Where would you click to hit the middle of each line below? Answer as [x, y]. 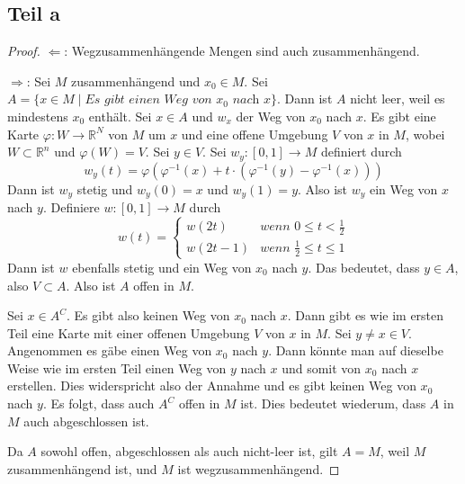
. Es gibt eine [399, 116]
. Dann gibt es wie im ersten [366, 315]
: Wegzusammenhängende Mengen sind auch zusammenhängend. [242, 51]
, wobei [425, 134]
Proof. [24, 51]
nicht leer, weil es [398, 99]
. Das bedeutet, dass [364, 267]
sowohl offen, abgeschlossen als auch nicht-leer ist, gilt [189, 451]
